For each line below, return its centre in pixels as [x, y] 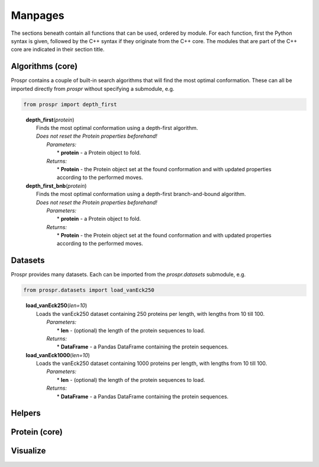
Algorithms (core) [44, 66]
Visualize [28, 451]
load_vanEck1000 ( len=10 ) [58, 355]
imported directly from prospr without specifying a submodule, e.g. [92, 89]
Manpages [38, 15]
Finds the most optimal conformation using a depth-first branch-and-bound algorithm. [141, 194]
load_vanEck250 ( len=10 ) [56, 306]
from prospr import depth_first [70, 104]
